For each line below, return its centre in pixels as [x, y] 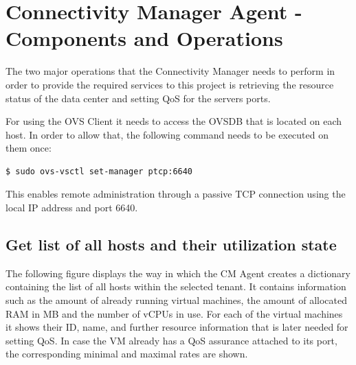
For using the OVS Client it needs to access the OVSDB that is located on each [174, 121]
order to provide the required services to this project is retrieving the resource [170, 84]
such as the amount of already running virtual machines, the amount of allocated [176, 300]
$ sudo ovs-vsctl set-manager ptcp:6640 [99, 171]
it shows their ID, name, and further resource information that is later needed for [177, 327]
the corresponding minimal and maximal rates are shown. [127, 354]
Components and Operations [144, 38]
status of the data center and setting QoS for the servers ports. [138, 98]
